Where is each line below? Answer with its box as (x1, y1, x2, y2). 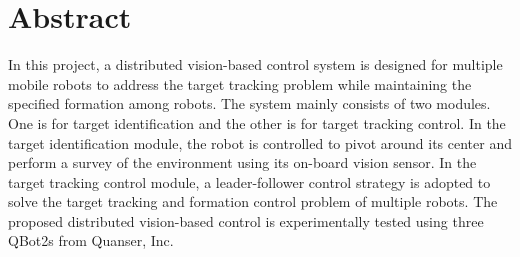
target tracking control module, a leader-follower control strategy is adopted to (8, 171, 491, 192)
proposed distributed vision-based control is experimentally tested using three (8, 210, 484, 231)
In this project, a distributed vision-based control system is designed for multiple (8, 54, 503, 75)
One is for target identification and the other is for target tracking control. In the (8, 112, 506, 133)
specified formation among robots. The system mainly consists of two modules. (8, 93, 491, 114)
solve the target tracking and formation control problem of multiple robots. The (8, 191, 498, 212)
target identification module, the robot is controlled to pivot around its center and (8, 132, 512, 153)
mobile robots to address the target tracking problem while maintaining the (8, 73, 472, 94)
